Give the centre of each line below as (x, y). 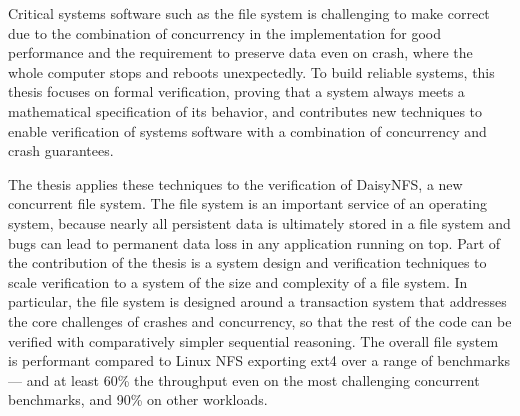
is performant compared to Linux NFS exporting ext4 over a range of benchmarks (259, 360)
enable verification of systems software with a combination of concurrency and (247, 130)
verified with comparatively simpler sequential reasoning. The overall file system (253, 340)
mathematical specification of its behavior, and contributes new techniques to (245, 110)
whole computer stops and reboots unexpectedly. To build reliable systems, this (251, 71)
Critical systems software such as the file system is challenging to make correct (249, 13)
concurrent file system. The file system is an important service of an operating (247, 203)
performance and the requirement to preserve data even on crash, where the (240, 52)
